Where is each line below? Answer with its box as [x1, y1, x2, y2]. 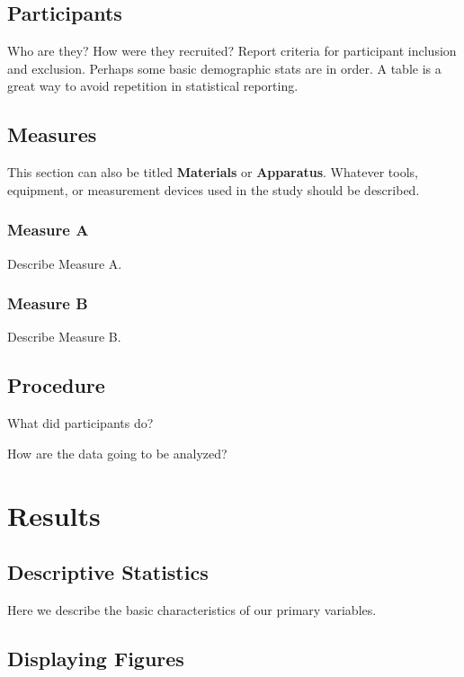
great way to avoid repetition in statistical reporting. [7, 76, 299, 95]
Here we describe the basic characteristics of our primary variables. [7, 600, 377, 619]
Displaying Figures [7, 644, 184, 672]
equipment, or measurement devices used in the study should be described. [7, 180, 420, 199]
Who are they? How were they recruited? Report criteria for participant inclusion [7, 41, 457, 60]
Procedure [7, 371, 105, 399]
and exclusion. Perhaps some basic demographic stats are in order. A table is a [7, 58, 442, 77]
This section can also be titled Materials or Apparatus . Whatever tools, [7, 163, 418, 182]
